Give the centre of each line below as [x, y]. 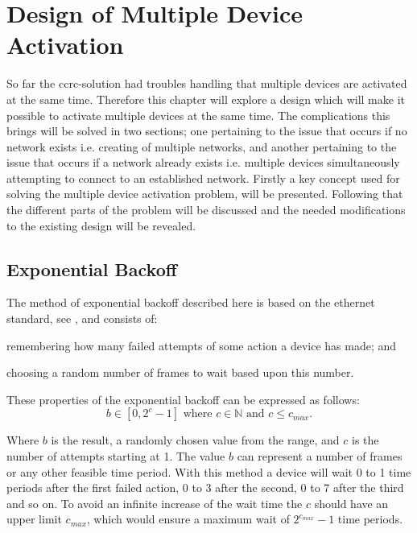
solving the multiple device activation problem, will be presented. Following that [205, 194]
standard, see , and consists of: [82, 318]
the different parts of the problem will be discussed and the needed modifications [206, 210]
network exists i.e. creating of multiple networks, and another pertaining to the [202, 146]
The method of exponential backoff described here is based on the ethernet [191, 302]
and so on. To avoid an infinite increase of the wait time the [155, 503]
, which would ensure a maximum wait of [188, 519]
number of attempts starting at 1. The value [116, 456]
